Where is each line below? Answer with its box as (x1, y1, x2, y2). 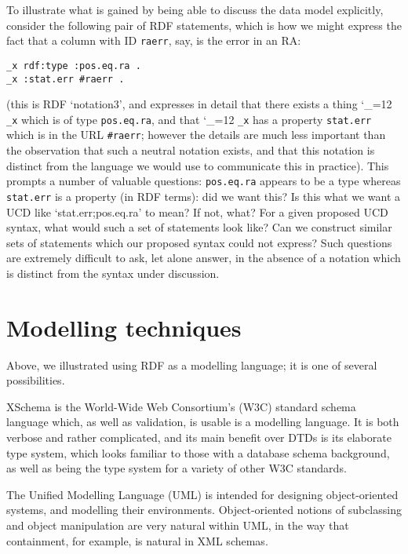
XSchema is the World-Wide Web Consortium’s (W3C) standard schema (6, 398, 356, 414)
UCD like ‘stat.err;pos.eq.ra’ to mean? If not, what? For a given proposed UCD (6, 203, 388, 220)
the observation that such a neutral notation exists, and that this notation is (6, 142, 375, 159)
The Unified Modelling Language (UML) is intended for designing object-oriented (6, 486, 399, 502)
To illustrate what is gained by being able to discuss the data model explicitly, (6, 2, 384, 17)
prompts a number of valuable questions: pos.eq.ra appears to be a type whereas (6, 173, 401, 189)
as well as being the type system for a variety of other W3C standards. (6, 460, 347, 476)
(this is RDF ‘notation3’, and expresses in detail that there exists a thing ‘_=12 (6, 96, 392, 112)
